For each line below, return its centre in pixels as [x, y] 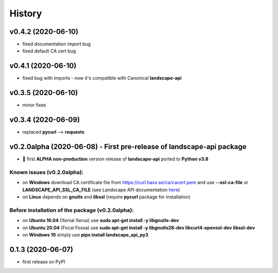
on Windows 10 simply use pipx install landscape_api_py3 [85, 234]
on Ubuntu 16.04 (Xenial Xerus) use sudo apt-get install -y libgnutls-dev [101, 221]
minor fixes [34, 105]
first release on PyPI [44, 262]
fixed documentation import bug [57, 44]
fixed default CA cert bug [49, 51]
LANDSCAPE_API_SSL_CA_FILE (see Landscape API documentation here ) [101, 190]
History [26, 13]
